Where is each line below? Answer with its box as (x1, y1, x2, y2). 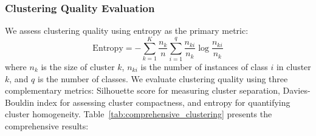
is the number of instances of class (140, 60, 268, 73)
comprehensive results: (5, 119, 89, 132)
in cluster (276, 60, 311, 73)
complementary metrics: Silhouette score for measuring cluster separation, (5, 84, 280, 97)
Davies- (283, 84, 311, 97)
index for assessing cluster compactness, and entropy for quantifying (36, 96, 290, 108)
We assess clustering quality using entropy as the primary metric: (5, 24, 249, 37)
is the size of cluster (41, 60, 115, 73)
